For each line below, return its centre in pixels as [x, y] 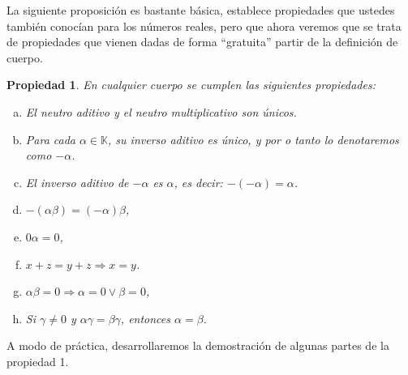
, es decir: [198, 182]
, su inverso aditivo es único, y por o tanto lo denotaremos [253, 139]
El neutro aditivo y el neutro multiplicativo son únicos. [161, 111]
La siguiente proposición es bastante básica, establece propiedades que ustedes [201, 10]
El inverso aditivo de [77, 182]
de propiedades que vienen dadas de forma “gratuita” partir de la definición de [202, 42]
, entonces [146, 318]
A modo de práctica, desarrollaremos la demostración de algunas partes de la [198, 345]
